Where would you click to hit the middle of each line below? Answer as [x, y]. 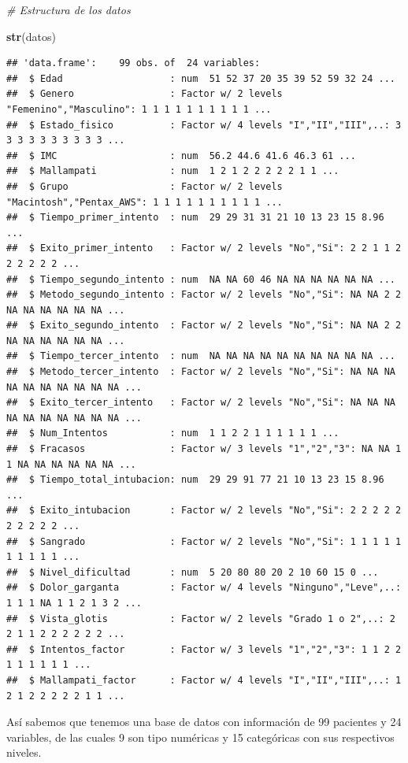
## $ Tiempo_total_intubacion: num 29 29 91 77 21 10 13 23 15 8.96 [195, 480]
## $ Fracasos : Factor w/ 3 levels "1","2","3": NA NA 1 [204, 449]
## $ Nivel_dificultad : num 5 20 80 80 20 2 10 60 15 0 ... [193, 572]
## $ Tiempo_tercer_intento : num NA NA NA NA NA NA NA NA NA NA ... [201, 356]
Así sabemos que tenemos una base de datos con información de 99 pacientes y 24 [204, 722]
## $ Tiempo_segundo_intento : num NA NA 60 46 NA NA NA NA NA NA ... [201, 279]
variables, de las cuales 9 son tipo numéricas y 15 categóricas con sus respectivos [200, 737]
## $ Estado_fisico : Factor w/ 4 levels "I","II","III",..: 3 [204, 125]
